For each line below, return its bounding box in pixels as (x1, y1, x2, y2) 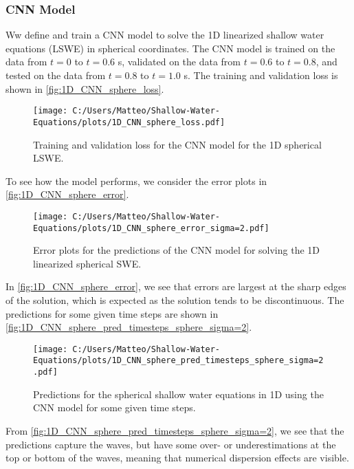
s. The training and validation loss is (184, 68, 338, 82)
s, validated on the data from (118, 54, 241, 69)
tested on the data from (5, 68, 106, 82)
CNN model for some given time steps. (33, 400, 196, 415)
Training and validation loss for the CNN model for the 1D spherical (33, 137, 322, 151)
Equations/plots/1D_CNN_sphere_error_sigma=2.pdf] (33, 223, 269, 233)
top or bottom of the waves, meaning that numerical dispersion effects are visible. (5, 450, 349, 465)
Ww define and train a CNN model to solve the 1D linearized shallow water (5, 28, 324, 42)
